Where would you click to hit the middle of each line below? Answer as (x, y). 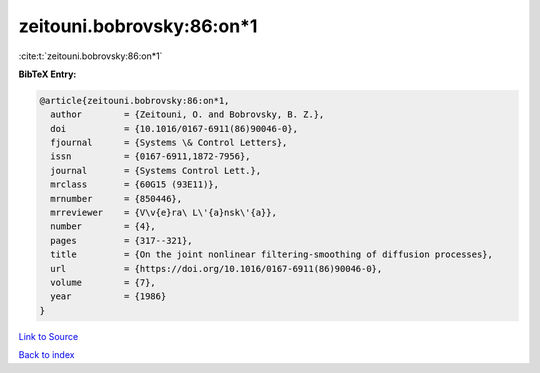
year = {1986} (108, 296)
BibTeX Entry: (47, 74)
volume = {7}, (103, 282)
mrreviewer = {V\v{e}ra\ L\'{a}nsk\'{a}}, (163, 213)
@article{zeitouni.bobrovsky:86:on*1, (134, 100)
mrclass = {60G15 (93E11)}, (135, 184)
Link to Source (48, 336)
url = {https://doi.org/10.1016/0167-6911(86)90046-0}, (216, 268)
